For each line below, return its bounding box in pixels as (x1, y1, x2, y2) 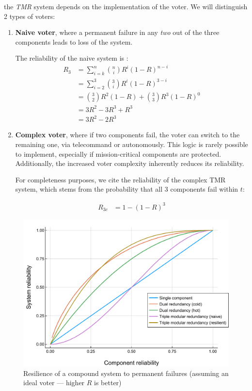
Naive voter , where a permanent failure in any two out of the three (15, 27, 220, 37)
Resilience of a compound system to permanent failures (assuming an (23, 368, 229, 378)
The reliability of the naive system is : (15, 53, 128, 63)
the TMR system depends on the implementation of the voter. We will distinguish (4, 1, 248, 11)
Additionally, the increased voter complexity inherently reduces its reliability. (15, 158, 244, 168)
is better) (94, 377, 122, 388)
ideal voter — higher (23, 377, 85, 388)
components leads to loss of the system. (15, 36, 133, 47)
